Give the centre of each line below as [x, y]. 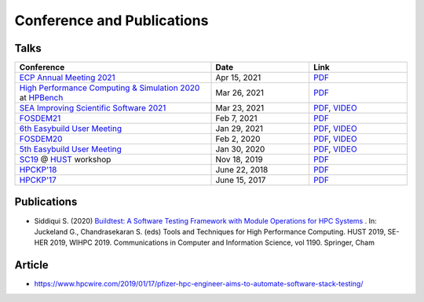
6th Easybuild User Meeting [70, 129]
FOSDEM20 [41, 139]
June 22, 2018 [242, 170]
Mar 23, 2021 [240, 108]
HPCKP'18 [38, 170]
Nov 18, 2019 [239, 159]
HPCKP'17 [38, 180]
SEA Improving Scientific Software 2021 [93, 108]
